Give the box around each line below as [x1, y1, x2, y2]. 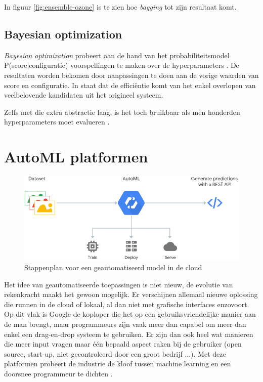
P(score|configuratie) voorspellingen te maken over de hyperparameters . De [4, 60, 239, 70]
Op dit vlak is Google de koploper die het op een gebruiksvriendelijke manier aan [4, 309, 256, 319]
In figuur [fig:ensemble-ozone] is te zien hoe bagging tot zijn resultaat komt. [4, 2, 237, 12]
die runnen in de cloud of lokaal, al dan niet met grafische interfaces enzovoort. [4, 299, 249, 309]
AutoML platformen [4, 146, 148, 167]
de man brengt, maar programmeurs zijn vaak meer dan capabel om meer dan [4, 318, 246, 329]
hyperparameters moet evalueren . [4, 116, 110, 127]
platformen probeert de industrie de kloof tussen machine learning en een [4, 358, 231, 369]
